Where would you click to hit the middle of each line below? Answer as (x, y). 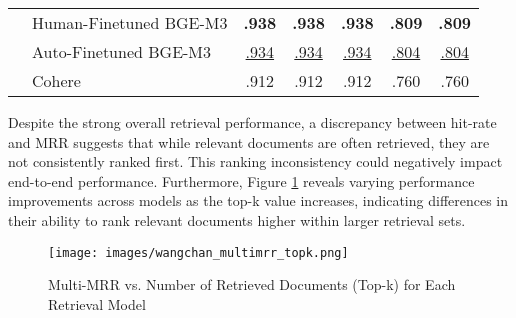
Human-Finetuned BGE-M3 (130, 22)
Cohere (56, 80)
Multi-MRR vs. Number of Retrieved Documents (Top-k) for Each (252, 284)
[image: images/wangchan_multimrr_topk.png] (198, 252)
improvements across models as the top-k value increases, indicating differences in (258, 200)
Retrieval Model (97, 303)
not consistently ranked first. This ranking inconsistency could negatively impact (255, 161)
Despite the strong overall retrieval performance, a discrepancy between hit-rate (252, 122)
